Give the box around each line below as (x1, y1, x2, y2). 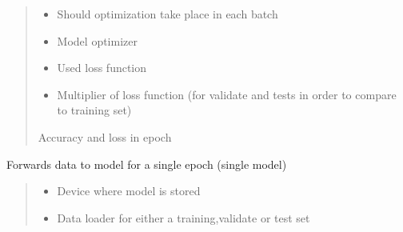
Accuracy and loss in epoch (38, 128, 172, 145)
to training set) (57, 102, 132, 118)
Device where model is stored (57, 182, 201, 199)
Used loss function (57, 59, 147, 76)
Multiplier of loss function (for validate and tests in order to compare (57, 86, 397, 102)
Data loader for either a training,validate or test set (57, 209, 310, 226)
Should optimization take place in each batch (57, 6, 278, 22)
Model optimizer (57, 32, 138, 49)
